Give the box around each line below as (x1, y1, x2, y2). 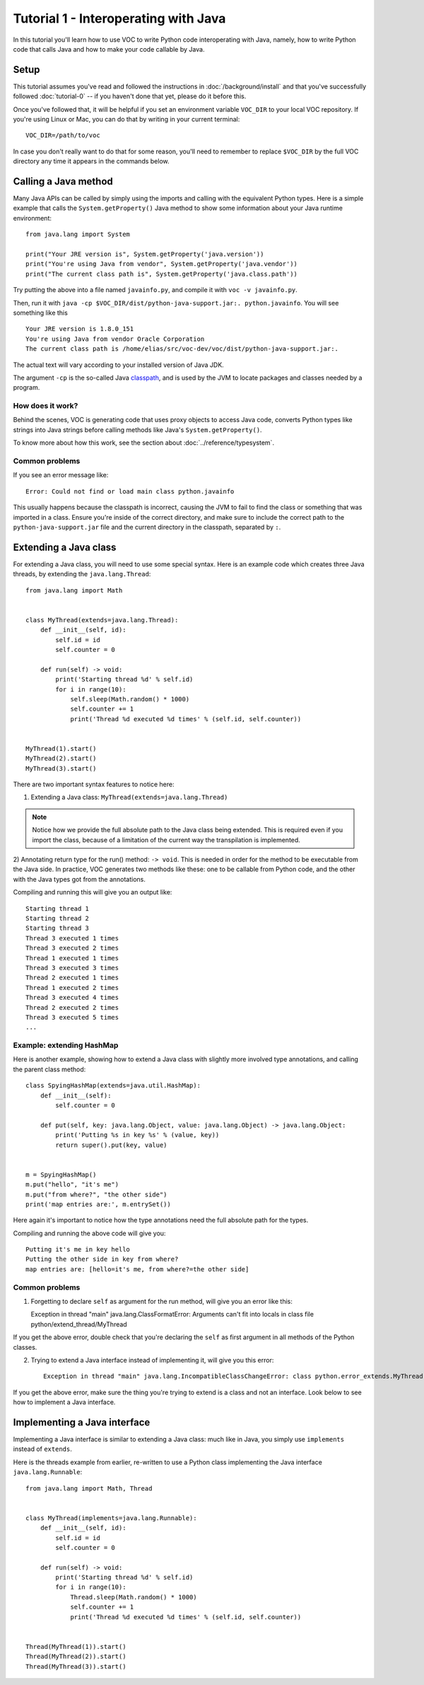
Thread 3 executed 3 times (25, 964, 119, 972)
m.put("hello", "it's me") (25, 1181, 119, 1189)
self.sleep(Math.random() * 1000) (70, 695, 190, 703)
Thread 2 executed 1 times (25, 974, 119, 982)
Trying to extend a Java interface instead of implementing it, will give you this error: (30, 1355, 274, 1364)
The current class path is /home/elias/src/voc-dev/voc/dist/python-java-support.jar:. (25, 345, 339, 353)
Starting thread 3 (25, 924, 90, 933)
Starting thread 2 (25, 914, 90, 922)
